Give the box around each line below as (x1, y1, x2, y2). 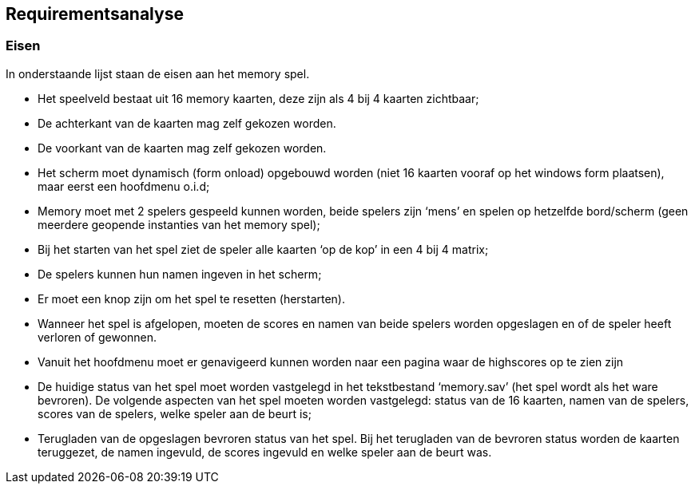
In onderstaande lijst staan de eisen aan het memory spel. (6, 66, 310, 81)
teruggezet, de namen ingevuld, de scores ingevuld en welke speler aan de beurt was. (38, 445, 492, 459)
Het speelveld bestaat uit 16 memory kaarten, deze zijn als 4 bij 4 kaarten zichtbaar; (38, 91, 479, 105)
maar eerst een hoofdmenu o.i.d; (38, 179, 210, 193)
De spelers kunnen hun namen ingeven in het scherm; (38, 267, 322, 281)
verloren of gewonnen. (38, 330, 157, 344)
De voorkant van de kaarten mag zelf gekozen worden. (38, 140, 327, 155)
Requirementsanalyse (6, 4, 184, 24)
